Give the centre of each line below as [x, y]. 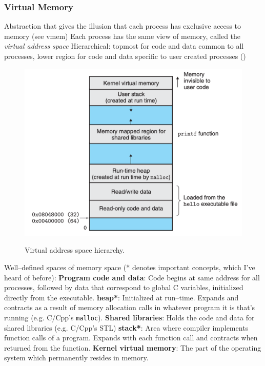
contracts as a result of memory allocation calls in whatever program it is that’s [130, 307]
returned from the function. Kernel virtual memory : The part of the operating [133, 347]
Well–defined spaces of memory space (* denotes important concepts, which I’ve [130, 267]
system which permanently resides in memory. [76, 358]
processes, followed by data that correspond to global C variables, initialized [124, 287]
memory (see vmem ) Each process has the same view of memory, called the [123, 36]
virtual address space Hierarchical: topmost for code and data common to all [124, 46]
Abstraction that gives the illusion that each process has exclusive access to [123, 26]
